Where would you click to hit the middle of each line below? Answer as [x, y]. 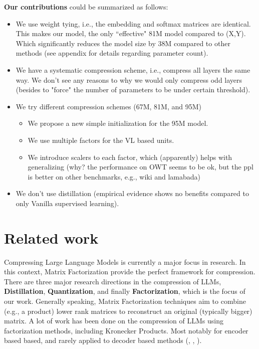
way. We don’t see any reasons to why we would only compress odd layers [129, 79]
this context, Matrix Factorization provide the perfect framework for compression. [130, 272]
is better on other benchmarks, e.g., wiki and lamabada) [114, 176]
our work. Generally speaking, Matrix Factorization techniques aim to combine [125, 301]
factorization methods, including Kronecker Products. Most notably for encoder [126, 330]
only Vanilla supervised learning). [67, 203]
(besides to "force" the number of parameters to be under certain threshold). [133, 90]
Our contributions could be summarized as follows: [86, 7]
